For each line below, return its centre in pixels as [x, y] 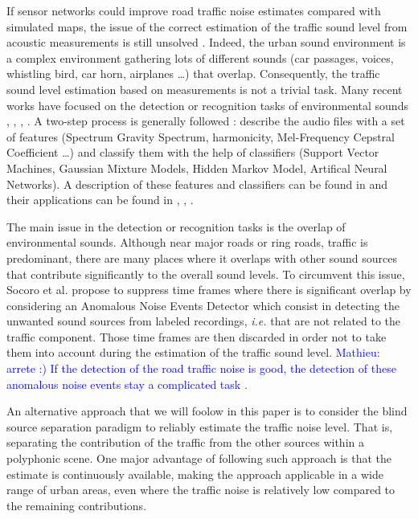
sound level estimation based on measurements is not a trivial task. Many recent [205, 89]
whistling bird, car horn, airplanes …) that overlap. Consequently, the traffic [193, 74]
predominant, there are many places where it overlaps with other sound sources [202, 257]
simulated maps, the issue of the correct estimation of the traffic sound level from [207, 26]
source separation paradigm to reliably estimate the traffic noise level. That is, [200, 426]
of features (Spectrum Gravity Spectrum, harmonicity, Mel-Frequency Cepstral [201, 136]
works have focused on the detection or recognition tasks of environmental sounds [207, 105]
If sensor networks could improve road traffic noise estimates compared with [194, 10]
